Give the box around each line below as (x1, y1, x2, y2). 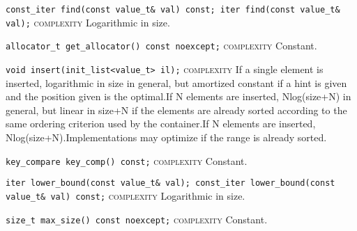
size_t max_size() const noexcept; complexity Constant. (6, 212, 268, 226)
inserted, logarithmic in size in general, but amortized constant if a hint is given (6, 75, 347, 90)
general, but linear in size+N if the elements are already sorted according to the (6, 102, 347, 117)
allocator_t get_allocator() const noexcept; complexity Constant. (6, 38, 317, 53)
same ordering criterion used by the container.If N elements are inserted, (6, 116, 316, 131)
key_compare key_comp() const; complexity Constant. (6, 153, 248, 168)
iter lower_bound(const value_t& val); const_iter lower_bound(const (6, 178, 335, 189)
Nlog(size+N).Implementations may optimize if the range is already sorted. (6, 130, 327, 144)
